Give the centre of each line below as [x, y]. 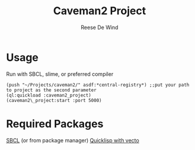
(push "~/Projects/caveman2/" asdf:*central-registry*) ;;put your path [98, 85]
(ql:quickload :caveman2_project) [49, 95]
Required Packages [55, 124]
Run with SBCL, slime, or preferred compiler [60, 74]
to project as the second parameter [51, 90]
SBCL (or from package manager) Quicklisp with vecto [73, 140]
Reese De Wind [100, 27]
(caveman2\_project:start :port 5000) [54, 100]
